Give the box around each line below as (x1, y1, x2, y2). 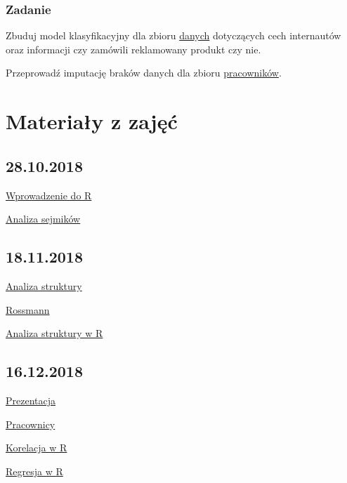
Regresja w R (6, 463, 63, 478)
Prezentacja (6, 392, 56, 407)
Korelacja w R (6, 440, 67, 455)
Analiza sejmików (6, 211, 81, 226)
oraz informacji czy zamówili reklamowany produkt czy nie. (6, 41, 261, 56)
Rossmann (6, 302, 50, 317)
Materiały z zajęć (6, 107, 178, 135)
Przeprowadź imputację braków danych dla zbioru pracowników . (6, 65, 282, 80)
